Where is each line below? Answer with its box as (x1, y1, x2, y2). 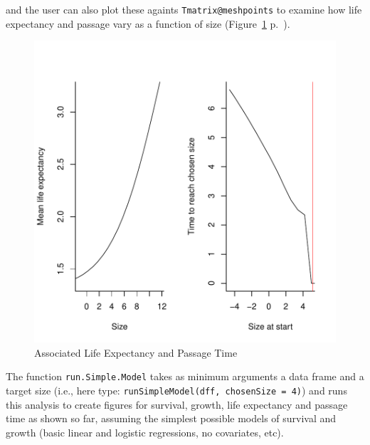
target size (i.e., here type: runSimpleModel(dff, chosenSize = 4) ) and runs (6, 383, 347, 398)
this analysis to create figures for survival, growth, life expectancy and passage (6, 397, 348, 412)
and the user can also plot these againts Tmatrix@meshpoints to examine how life (6, 2, 362, 16)
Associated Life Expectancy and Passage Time (34, 345, 238, 360)
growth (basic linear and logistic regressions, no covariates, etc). (6, 424, 284, 439)
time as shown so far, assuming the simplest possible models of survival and (6, 411, 337, 426)
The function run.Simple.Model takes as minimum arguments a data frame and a (6, 369, 364, 384)
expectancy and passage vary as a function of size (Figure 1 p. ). (6, 16, 290, 31)
